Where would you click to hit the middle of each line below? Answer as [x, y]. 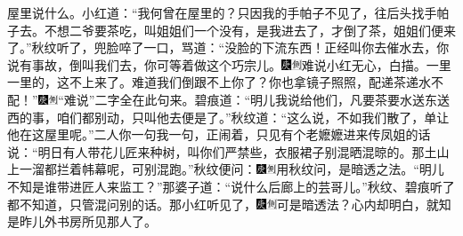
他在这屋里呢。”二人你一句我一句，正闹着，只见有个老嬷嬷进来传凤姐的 [213, 134]
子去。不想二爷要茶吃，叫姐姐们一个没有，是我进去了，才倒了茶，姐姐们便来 [231, 30]
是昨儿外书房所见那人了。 [82, 221]
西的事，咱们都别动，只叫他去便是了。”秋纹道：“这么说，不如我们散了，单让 [228, 117]
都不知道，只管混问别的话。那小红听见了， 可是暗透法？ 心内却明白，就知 [229, 204]
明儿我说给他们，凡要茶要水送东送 [350, 99]
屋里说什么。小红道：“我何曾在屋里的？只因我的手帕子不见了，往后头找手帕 [228, 12]
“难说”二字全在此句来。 [126, 99]
